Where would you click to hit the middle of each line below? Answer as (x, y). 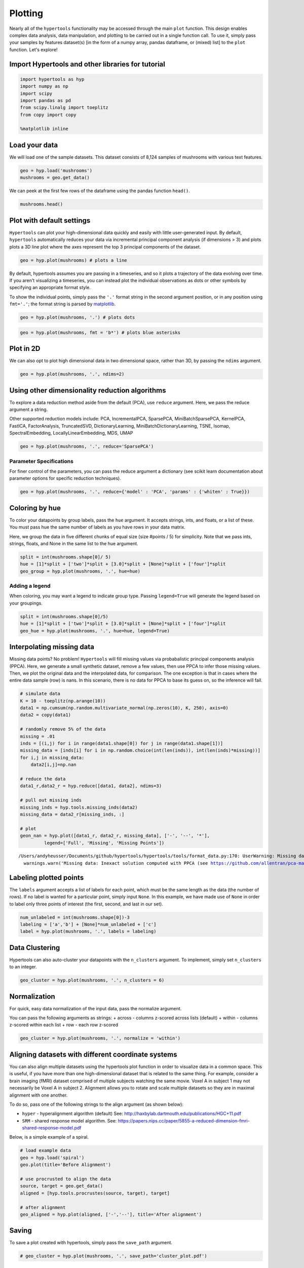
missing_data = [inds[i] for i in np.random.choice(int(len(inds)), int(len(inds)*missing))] (140, 750)
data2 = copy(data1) (45, 715)
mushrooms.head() (42, 204)
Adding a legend (30, 586)
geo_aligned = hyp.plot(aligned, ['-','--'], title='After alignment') (111, 1214)
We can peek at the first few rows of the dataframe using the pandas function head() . (100, 191)
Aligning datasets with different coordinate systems (93, 1054)
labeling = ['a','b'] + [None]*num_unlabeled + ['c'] (88, 924)
